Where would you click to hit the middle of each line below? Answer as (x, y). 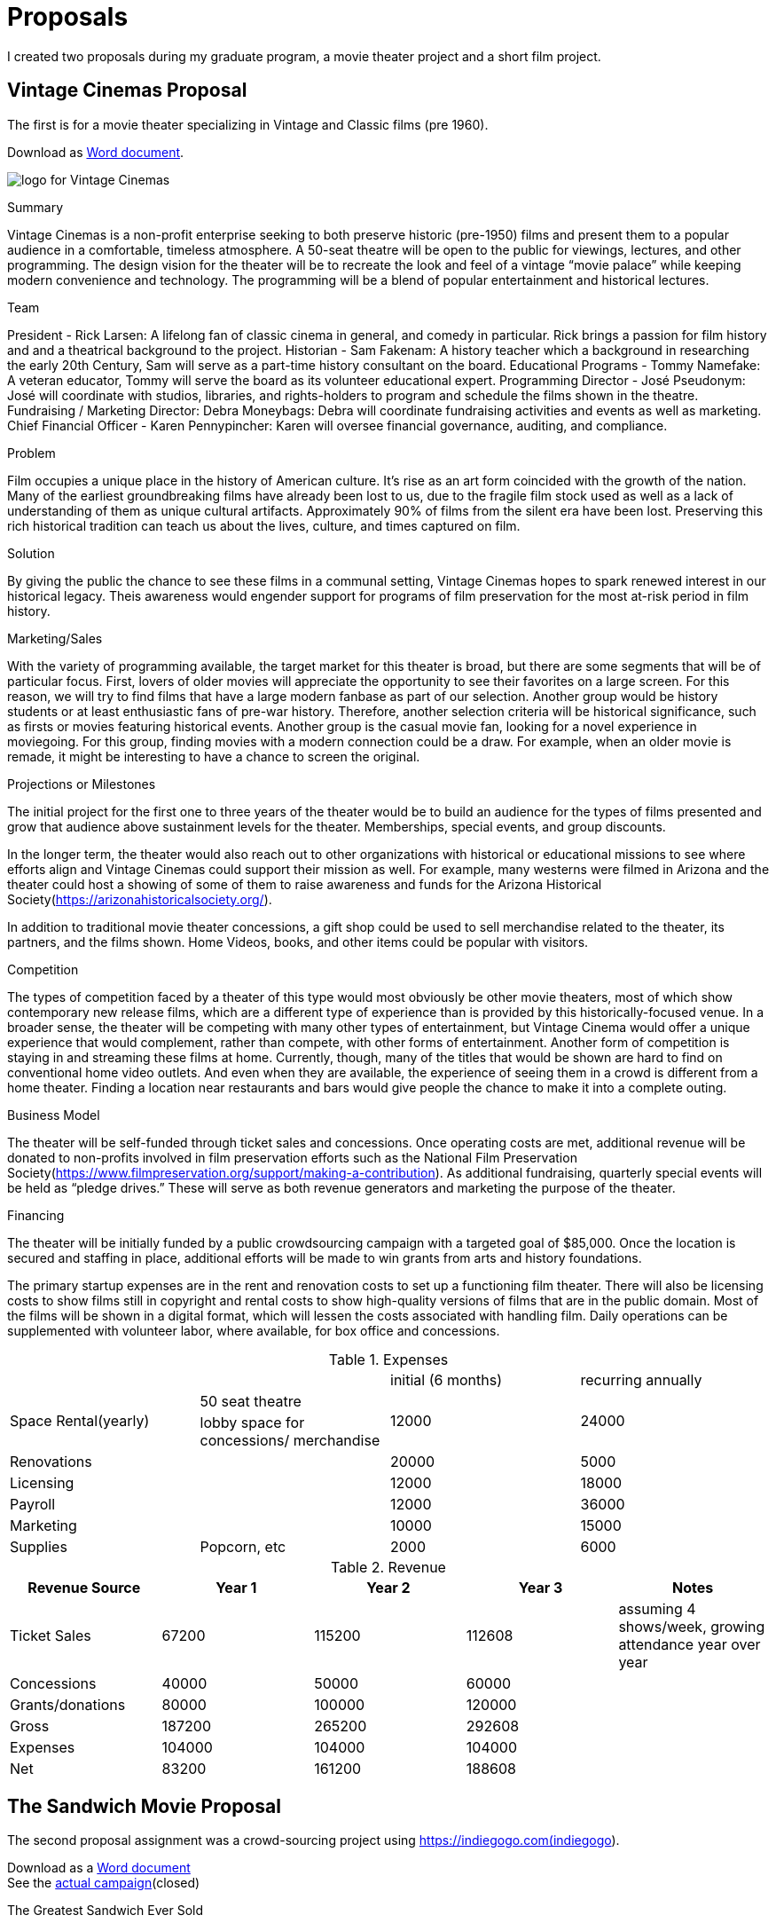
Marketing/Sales (55, 638)
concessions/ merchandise (290, 1440)
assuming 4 (657, 1608)
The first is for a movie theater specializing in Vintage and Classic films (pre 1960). (248, 124)
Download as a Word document (99, 1868)
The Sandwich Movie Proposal (144, 1807)
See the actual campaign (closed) (104, 1883)
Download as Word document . (96, 152)
